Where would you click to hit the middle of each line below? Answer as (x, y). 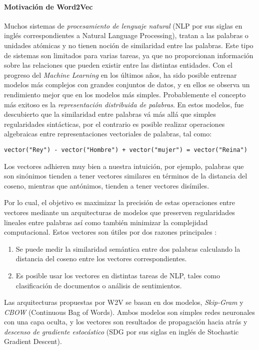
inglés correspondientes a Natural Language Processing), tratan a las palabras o (126, 35)
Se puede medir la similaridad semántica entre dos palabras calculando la (128, 248)
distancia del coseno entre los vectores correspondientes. (101, 258)
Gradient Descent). (33, 341)
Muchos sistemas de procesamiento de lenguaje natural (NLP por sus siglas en (123, 25)
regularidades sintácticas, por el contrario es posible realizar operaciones (114, 124)
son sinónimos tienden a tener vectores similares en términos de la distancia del (126, 176)
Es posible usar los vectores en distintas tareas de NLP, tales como (118, 275)
